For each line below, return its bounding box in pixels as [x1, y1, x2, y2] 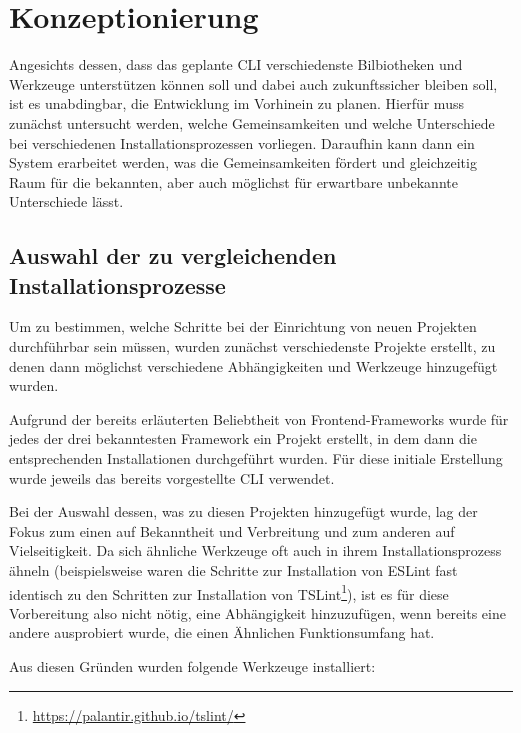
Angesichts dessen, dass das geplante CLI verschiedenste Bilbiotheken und [9, 54, 463, 75]
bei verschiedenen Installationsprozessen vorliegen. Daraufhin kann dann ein [9, 132, 475, 153]
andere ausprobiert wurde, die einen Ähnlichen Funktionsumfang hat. [9, 622, 435, 643]
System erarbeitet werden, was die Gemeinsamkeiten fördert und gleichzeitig [9, 152, 477, 173]
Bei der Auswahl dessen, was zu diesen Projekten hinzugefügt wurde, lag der [9, 501, 478, 522]
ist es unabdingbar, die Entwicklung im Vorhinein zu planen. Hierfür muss [9, 93, 464, 114]
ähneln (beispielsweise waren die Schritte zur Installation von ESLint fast [9, 560, 458, 580]
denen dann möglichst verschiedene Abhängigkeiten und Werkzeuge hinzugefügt [9, 355, 498, 376]
